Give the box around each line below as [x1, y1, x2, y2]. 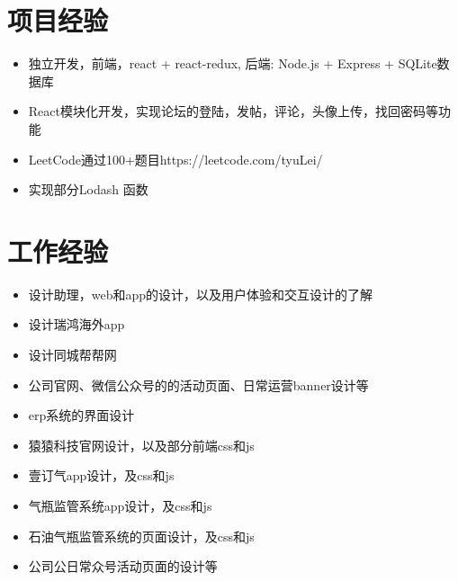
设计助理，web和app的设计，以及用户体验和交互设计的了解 [28, 284, 373, 303]
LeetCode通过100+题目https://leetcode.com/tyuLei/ [28, 149, 323, 168]
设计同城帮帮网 [28, 345, 117, 363]
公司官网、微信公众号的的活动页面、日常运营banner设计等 [28, 375, 369, 394]
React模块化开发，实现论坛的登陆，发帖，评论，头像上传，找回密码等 [28, 102, 438, 121]
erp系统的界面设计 [28, 406, 135, 425]
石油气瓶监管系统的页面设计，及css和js [28, 526, 255, 545]
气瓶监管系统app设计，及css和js [28, 496, 212, 514]
